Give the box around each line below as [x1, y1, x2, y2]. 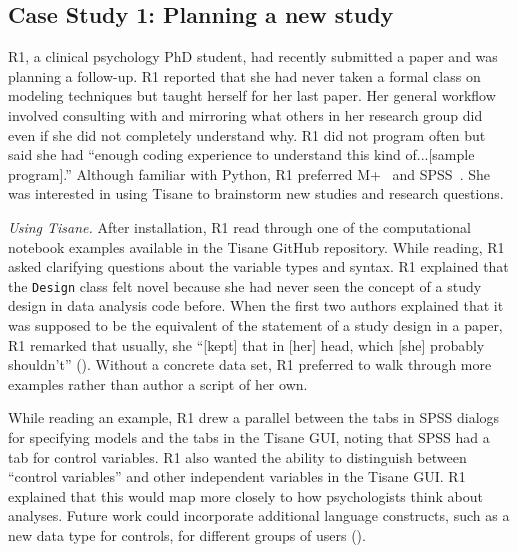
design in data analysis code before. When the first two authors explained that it [8, 295, 504, 316]
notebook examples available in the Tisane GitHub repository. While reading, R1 [8, 236, 505, 257]
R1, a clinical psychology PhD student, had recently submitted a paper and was [8, 46, 498, 67]
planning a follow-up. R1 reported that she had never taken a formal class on [8, 65, 481, 86]
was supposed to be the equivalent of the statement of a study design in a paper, [8, 314, 503, 335]
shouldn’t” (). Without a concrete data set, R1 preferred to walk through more [8, 354, 492, 375]
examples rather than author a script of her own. [8, 373, 308, 394]
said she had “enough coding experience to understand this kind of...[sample [8, 144, 475, 165]
